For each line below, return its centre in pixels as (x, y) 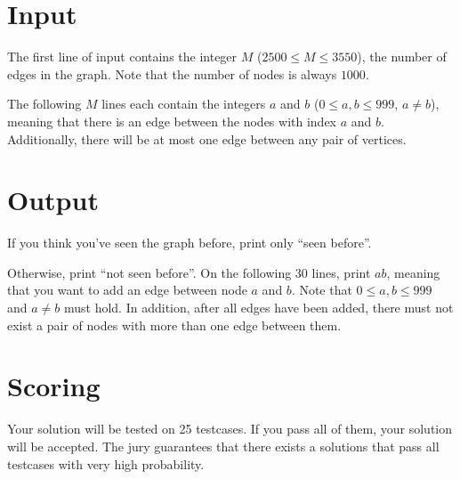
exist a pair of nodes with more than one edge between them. (174, 325)
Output (53, 200)
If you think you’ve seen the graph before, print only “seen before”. (190, 243)
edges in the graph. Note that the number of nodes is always (172, 73)
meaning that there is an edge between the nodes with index (172, 121)
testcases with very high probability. (106, 463)
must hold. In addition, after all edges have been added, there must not (258, 307)
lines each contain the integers (184, 104)
